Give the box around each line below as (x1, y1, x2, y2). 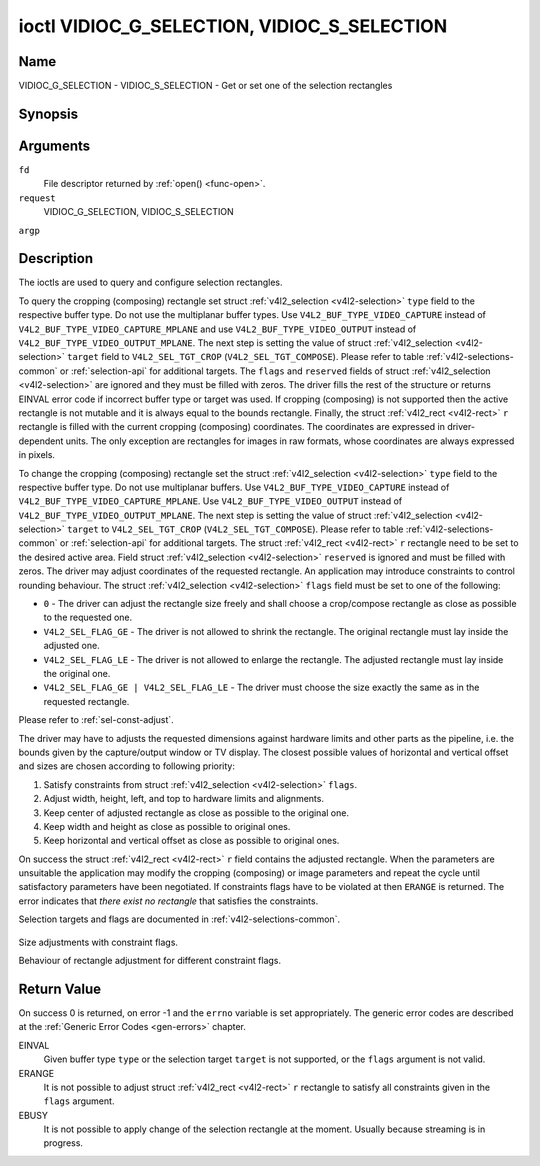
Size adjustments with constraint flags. (18, 936, 179, 948)
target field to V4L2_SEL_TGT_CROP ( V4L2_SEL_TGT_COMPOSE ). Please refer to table (66, 351, 425, 363)
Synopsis (18, 105, 79, 122)
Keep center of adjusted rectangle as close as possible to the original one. (43, 806, 350, 819)
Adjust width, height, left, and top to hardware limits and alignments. (43, 793, 325, 805)
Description (18, 250, 94, 267)
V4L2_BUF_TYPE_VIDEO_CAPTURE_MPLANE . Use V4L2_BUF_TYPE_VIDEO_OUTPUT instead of (18, 495, 403, 507)
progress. (43, 1137, 84, 1149)
